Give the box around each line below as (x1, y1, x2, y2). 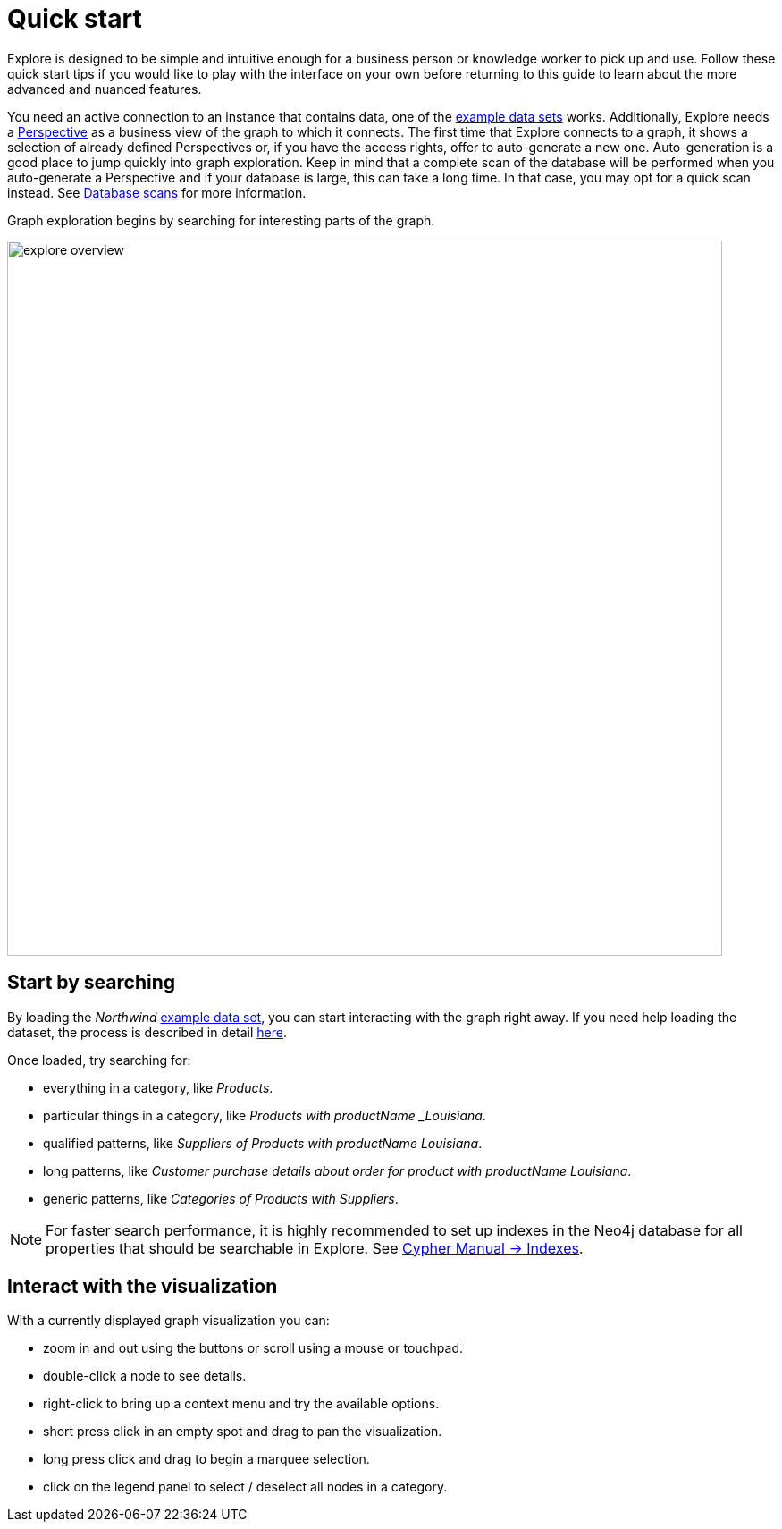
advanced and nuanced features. (7, 80, 202, 97)
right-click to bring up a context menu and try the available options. (43, 1396, 440, 1412)
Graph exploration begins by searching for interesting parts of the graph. (7, 212, 435, 228)
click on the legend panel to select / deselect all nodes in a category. (43, 1479, 448, 1495)
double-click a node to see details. (43, 1368, 247, 1384)
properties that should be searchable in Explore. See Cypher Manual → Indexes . (46, 1238, 584, 1257)
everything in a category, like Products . (43, 1079, 273, 1095)
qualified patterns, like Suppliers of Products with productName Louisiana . (43, 1135, 483, 1151)
